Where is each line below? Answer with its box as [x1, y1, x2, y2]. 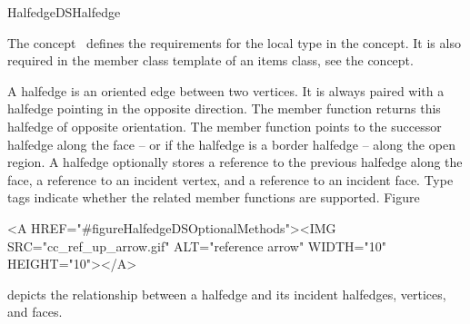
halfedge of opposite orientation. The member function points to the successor [7, 116, 442, 135]
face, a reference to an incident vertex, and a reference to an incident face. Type [7, 170, 454, 189]
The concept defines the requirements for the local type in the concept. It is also [7, 33, 461, 52]
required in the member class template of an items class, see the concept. [7, 51, 414, 70]
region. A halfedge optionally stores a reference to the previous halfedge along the [7, 152, 463, 172]
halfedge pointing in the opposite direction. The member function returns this [7, 99, 441, 118]
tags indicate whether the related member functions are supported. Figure [7, 188, 420, 207]
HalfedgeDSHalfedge [7, 3, 121, 21]
